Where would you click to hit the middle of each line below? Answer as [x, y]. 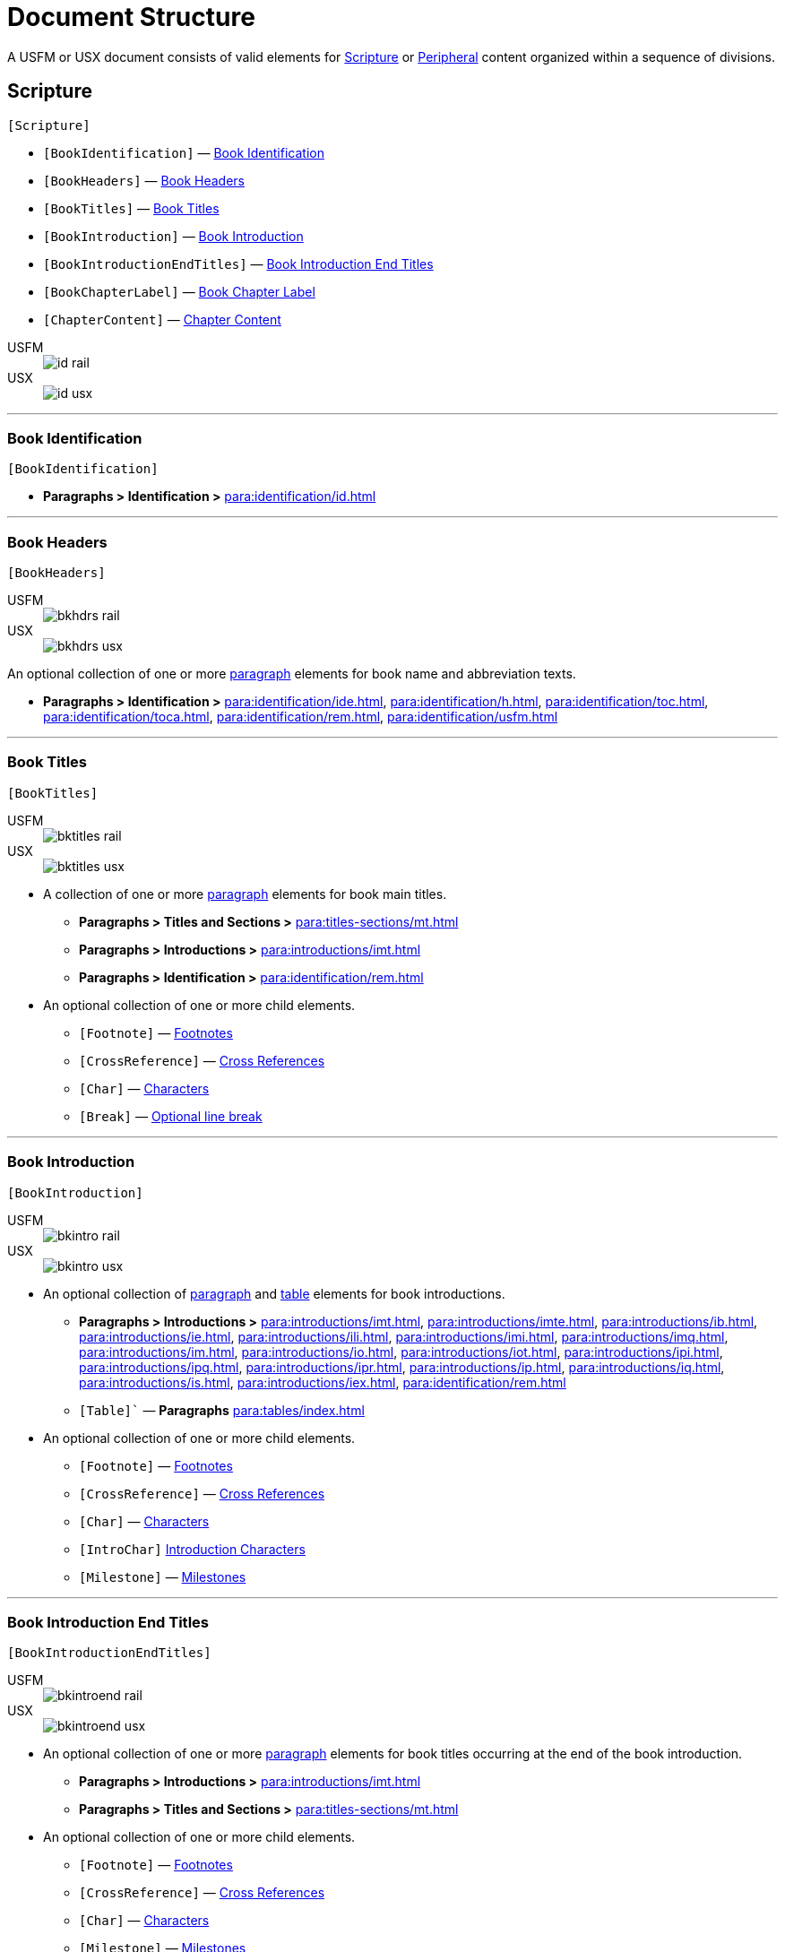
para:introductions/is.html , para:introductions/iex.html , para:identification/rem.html [323, 1382]
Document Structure [131, 17]
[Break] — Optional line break [171, 1116]
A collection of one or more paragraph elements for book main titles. [245, 894]
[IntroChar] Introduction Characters [192, 1549]
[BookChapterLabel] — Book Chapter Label [179, 291]
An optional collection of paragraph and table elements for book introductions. [274, 1293]
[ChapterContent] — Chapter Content [162, 319]
